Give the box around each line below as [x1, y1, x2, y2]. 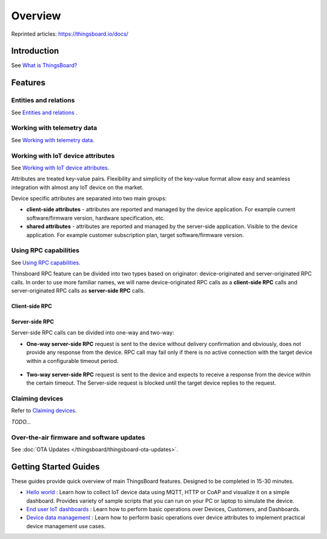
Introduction [11, 46, 59, 56]
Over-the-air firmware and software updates [11, 433, 145, 442]
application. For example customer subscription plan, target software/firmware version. [26, 231, 245, 238]
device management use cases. [26, 522, 106, 529]
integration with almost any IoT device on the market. [11, 183, 144, 191]
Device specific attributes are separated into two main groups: [11, 195, 167, 202]
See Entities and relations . [11, 109, 78, 116]
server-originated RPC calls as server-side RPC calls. [11, 287, 145, 294]
